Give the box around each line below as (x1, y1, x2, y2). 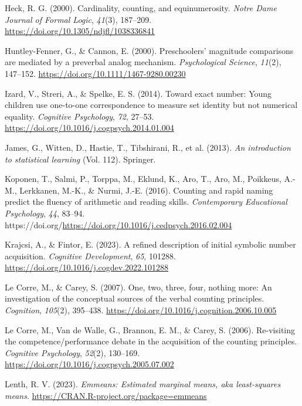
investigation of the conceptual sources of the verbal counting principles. (5, 292, 264, 304)
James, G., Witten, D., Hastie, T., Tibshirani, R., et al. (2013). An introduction (5, 141, 291, 153)
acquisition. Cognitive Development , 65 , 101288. (5, 249, 176, 262)
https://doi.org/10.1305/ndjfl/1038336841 (5, 25, 155, 37)
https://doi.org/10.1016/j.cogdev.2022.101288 (5, 261, 168, 273)
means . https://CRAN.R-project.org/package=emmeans (5, 389, 207, 401)
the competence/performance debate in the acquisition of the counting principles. (5, 335, 297, 347)
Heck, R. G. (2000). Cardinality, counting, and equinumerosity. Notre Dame (5, 2, 277, 13)
